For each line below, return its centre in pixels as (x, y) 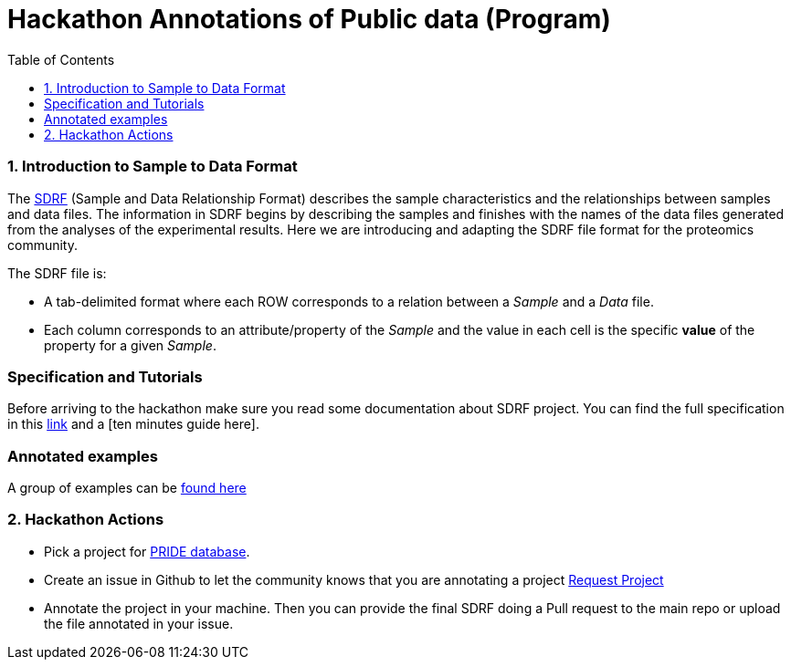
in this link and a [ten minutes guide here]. (133, 424)
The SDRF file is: (57, 273)
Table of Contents (61, 59)
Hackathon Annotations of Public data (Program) (309, 19)
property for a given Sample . (130, 345)
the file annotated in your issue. (139, 623)
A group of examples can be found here (127, 488)
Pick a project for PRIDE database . (147, 551)
